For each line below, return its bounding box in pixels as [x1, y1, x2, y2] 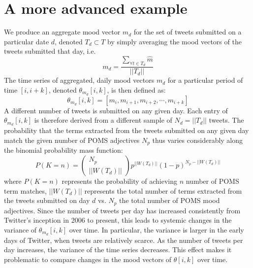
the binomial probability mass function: [4, 145, 123, 155]
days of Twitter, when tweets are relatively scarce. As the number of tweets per [4, 234, 243, 245]
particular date [4, 36, 49, 46]
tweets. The [209, 115, 244, 125]
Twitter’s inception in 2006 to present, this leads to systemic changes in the [4, 215, 232, 225]
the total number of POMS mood [119, 195, 220, 205]
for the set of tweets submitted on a [133, 27, 242, 37]
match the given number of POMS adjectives [4, 134, 140, 145]
